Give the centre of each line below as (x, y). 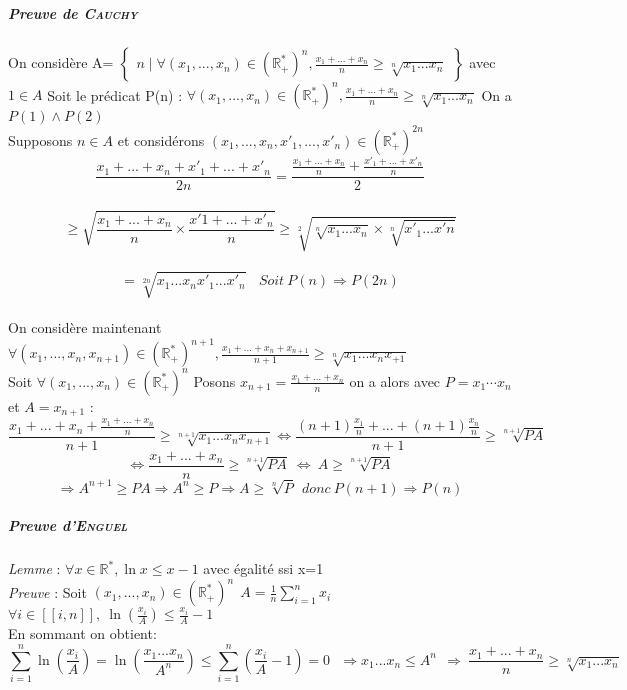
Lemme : (34, 568)
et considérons (161, 139)
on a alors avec (395, 380)
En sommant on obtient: (82, 633)
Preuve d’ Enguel (68, 525)
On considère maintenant (85, 327)
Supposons (40, 139)
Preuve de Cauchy (73, 12)
